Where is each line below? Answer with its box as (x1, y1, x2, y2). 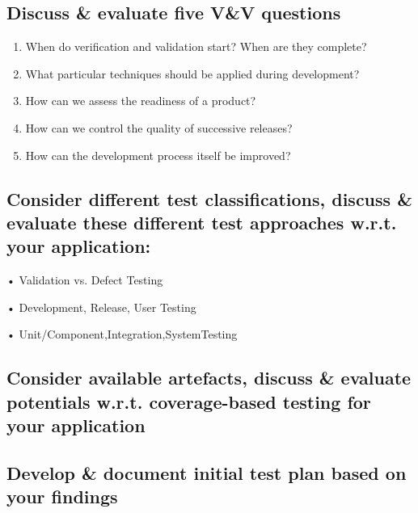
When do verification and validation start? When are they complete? (25, 38, 367, 55)
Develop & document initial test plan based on (6, 460, 407, 485)
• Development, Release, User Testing (6, 298, 196, 315)
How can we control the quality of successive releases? (25, 119, 293, 136)
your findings (6, 484, 118, 509)
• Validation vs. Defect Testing (6, 271, 163, 288)
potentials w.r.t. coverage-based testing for (6, 389, 371, 414)
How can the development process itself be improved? (25, 146, 291, 163)
